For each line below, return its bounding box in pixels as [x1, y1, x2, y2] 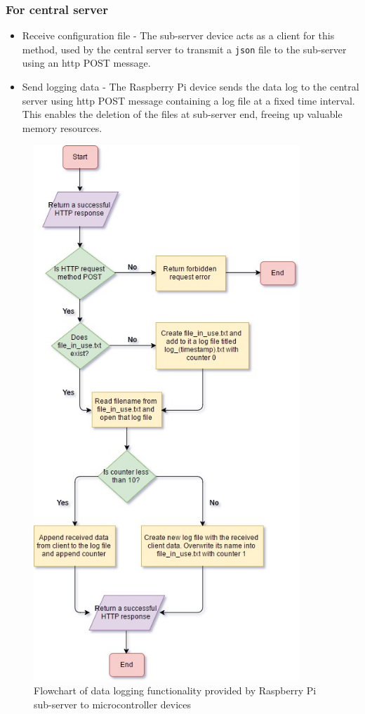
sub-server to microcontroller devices [34, 697, 192, 712]
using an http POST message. [22, 55, 151, 70]
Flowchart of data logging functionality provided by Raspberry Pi [34, 683, 317, 698]
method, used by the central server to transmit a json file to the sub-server [22, 41, 347, 56]
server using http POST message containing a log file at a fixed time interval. [22, 93, 355, 107]
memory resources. [22, 120, 102, 135]
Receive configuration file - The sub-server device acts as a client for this [22, 28, 335, 43]
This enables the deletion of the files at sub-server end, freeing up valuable [22, 107, 343, 121]
